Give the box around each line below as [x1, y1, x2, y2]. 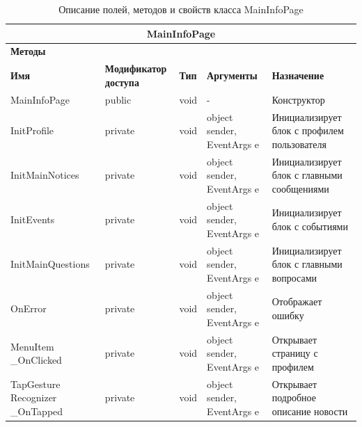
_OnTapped [10, 403, 63, 418]
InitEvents [10, 212, 55, 227]
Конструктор [271, 92, 325, 106]
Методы [10, 44, 46, 58]
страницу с [271, 346, 318, 360]
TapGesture [10, 376, 61, 391]
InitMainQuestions [10, 257, 90, 271]
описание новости [271, 403, 348, 418]
